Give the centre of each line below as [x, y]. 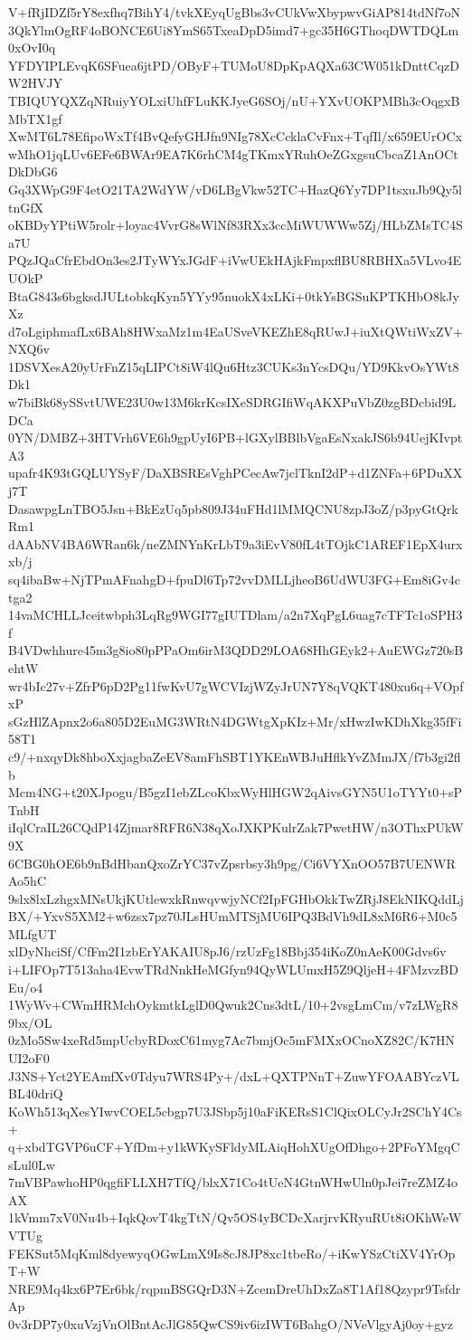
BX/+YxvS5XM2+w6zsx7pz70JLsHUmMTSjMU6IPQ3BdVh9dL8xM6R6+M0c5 [233, 916]
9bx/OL [30, 1022]
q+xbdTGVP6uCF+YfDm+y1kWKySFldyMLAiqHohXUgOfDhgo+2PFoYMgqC [234, 1146]
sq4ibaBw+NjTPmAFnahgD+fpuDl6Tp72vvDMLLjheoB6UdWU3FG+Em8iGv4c [234, 579]
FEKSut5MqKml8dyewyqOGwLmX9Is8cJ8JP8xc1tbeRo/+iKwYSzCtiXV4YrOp [232, 1253]
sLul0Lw [32, 1164]
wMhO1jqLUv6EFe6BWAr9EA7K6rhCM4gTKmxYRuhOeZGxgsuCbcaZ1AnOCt [233, 153]
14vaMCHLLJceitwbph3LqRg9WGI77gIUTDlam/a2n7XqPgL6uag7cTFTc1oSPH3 [236, 615]
